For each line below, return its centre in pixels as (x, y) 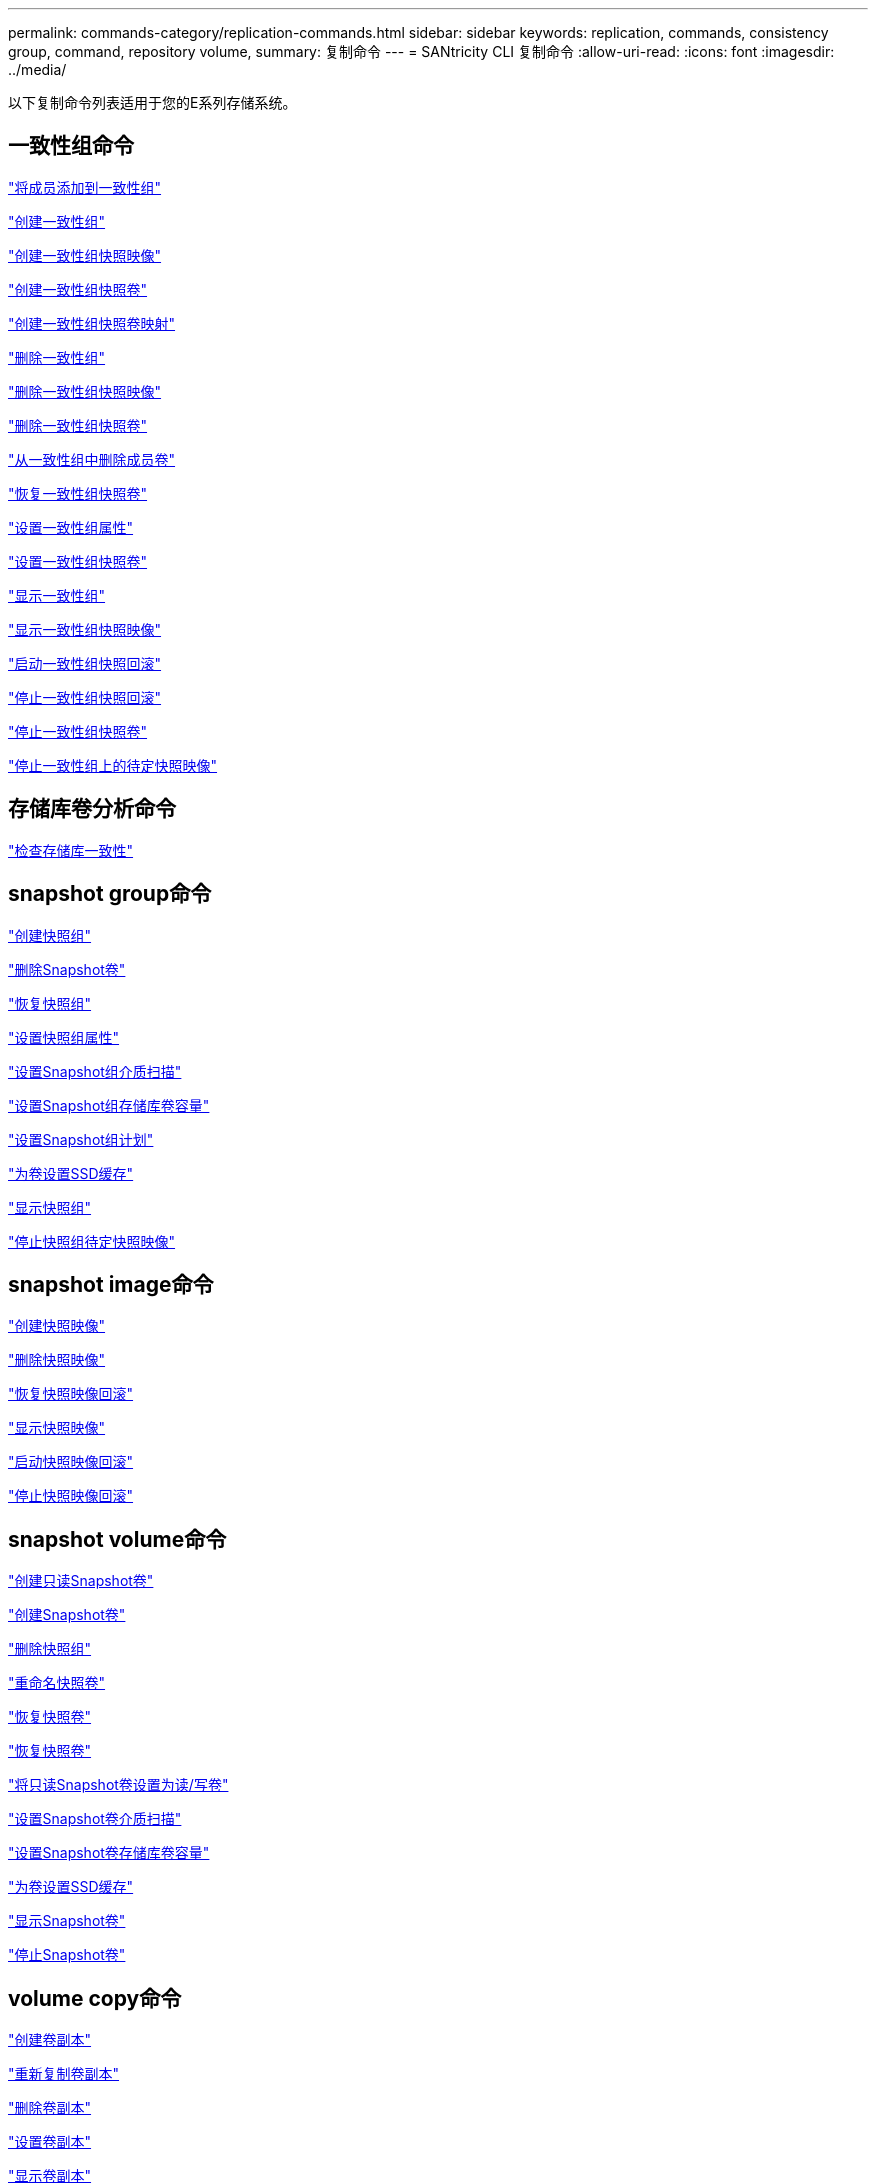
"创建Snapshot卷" (67, 1615)
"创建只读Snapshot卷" (81, 1581)
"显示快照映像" (57, 1428)
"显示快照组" (50, 1207)
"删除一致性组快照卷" (78, 425)
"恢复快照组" (50, 1003)
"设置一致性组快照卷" (78, 561)
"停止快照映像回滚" (71, 1496)
